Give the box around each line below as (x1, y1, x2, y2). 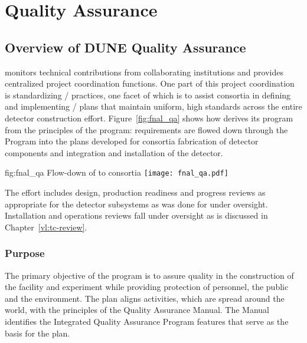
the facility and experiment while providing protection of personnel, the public (5, 281, 289, 293)
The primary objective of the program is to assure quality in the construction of (5, 269, 294, 281)
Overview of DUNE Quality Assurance (5, 38, 246, 56)
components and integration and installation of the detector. (5, 146, 223, 159)
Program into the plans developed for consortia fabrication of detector (5, 135, 259, 147)
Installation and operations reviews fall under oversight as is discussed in (5, 209, 268, 222)
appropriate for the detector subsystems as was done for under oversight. (5, 197, 268, 210)
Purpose (5, 246, 45, 260)
